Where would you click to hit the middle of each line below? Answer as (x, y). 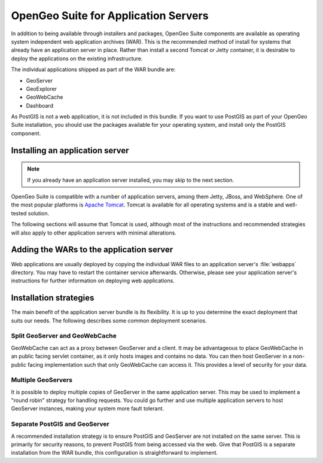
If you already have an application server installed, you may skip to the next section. (131, 180)
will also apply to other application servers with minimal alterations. (94, 233)
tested (19, 213)
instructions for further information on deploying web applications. (93, 281)
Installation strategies (53, 298)
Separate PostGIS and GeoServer (60, 424)
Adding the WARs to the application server (92, 250)
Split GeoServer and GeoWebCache (64, 336)
